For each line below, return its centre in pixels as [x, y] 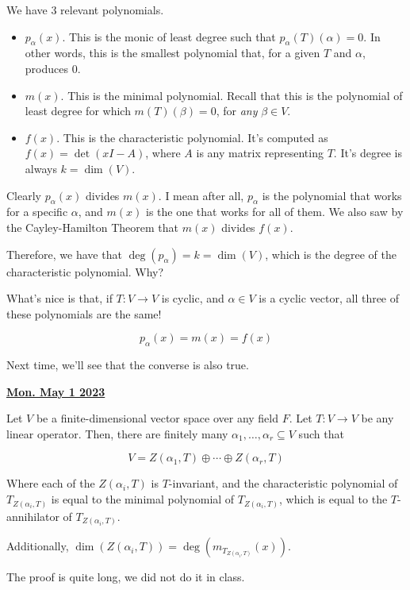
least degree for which [78, 111]
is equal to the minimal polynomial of [143, 499]
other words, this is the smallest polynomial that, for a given [172, 53]
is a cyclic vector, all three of [329, 298]
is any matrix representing [260, 153]
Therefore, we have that [64, 254]
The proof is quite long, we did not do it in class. [126, 577]
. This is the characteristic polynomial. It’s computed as [192, 137]
